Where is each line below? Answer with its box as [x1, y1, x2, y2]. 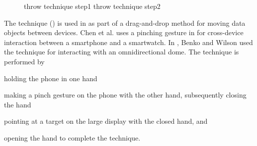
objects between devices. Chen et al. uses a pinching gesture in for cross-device [4, 27, 244, 38]
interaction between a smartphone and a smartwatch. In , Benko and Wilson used [4, 37, 253, 47]
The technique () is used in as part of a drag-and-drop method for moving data [4, 17, 246, 28]
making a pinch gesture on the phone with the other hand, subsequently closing [4, 90, 247, 100]
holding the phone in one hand [4, 73, 97, 83]
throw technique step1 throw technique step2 [24, 1, 161, 11]
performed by [4, 56, 45, 66]
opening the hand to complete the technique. [4, 132, 141, 143]
